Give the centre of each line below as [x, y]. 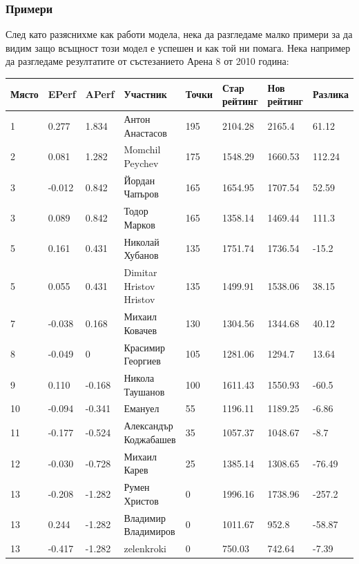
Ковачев [140, 330]
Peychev [141, 163]
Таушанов [144, 391]
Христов [141, 500]
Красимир [145, 347]
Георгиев [142, 361]
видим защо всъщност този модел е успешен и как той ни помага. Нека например [178, 47]
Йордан [139, 180]
